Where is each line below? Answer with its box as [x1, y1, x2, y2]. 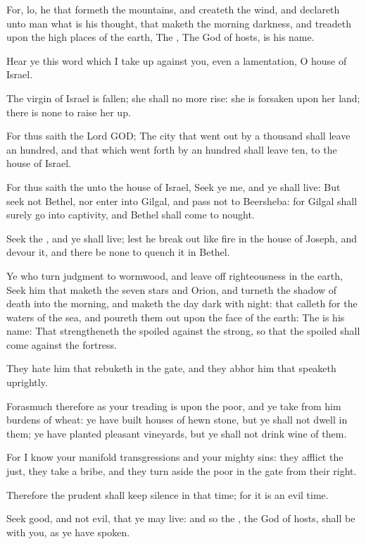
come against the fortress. [6, 337, 118, 352]
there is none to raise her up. [6, 104, 131, 119]
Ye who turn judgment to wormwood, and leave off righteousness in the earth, [6, 268, 343, 283]
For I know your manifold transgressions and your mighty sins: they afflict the [6, 450, 343, 464]
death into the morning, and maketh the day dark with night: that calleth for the [6, 296, 358, 311]
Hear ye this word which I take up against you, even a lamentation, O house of [6, 53, 347, 68]
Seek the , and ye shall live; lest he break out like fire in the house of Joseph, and [6, 230, 357, 245]
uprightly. [6, 375, 48, 390]
